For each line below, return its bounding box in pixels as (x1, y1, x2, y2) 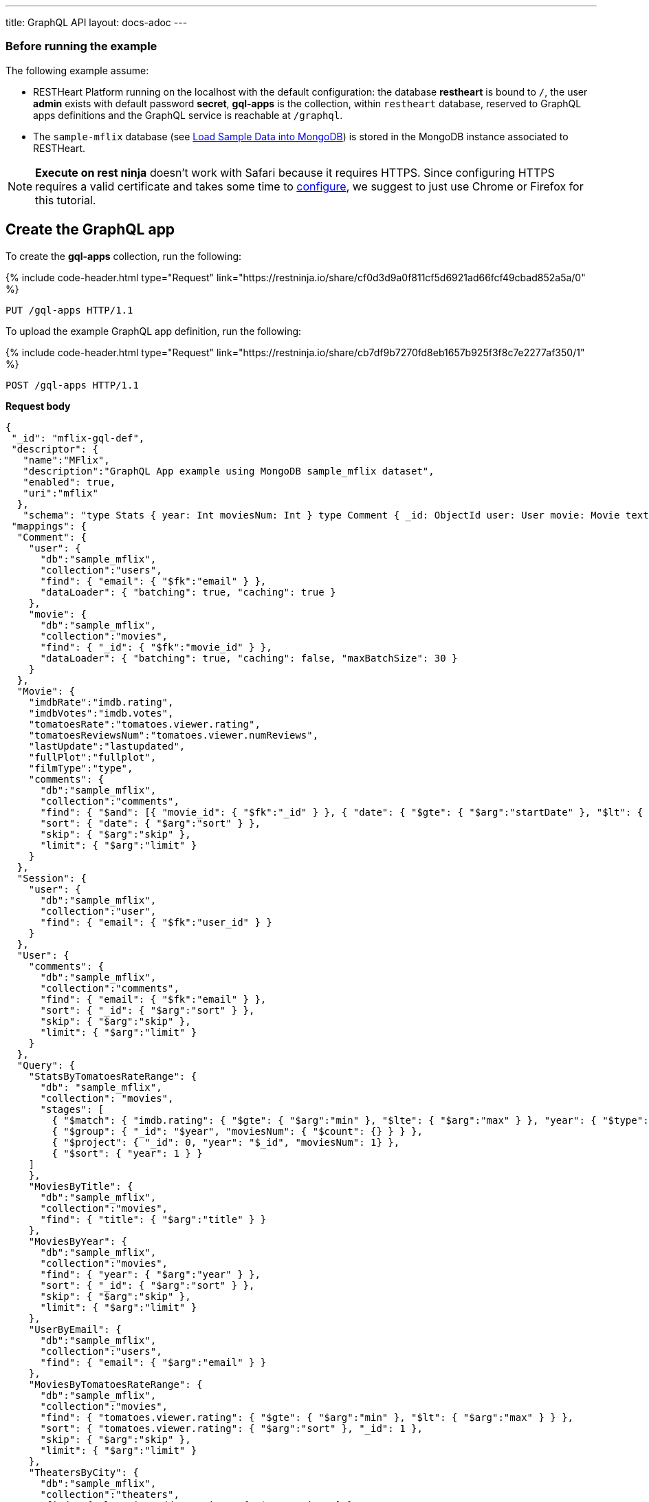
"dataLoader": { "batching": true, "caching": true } (40, 586, 336, 598)
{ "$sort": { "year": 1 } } (52, 1147, 203, 1159)
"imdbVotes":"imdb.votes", (28, 707, 174, 719)
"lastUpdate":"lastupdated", (28, 740, 186, 752)
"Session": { (16, 872, 87, 884)
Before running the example (5, 39, 157, 54)
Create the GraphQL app (5, 221, 175, 239)
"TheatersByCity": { (28, 1466, 139, 1478)
